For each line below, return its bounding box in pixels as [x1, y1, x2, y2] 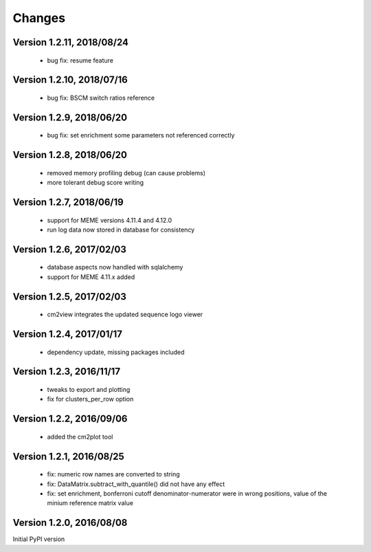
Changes [12, 10, 65, 25]
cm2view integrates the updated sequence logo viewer [47, 310, 203, 319]
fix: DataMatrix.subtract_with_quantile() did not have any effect [47, 480, 225, 488]
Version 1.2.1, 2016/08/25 [12, 450, 125, 462]
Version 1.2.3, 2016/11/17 [12, 366, 120, 377]
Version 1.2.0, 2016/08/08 [12, 517, 128, 529]
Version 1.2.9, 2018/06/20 [12, 111, 127, 123]
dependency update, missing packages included [47, 348, 185, 356]
